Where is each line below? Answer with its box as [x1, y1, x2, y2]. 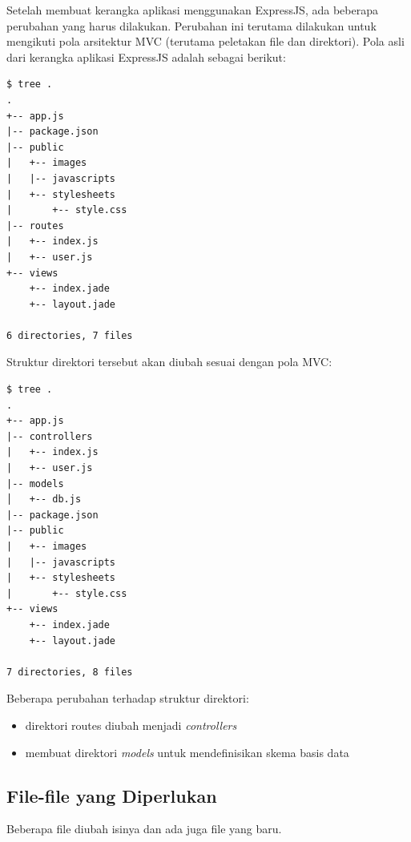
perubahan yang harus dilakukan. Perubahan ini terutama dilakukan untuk [6, 17, 377, 34]
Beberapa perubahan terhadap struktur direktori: [6, 690, 249, 707]
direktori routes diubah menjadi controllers [25, 716, 237, 733]
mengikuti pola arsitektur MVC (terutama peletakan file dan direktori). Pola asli [6, 33, 405, 50]
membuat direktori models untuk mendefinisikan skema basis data [25, 743, 349, 760]
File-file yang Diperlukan [6, 783, 217, 808]
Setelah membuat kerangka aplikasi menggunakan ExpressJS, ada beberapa [6, 2, 378, 18]
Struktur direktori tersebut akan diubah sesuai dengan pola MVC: [6, 353, 332, 370]
